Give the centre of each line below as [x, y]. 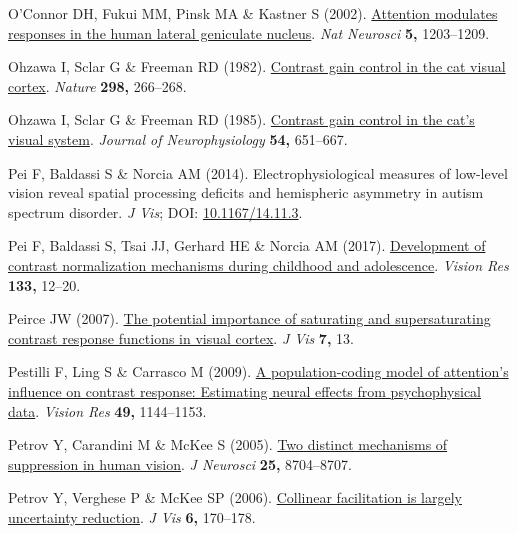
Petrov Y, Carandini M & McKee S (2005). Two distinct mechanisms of [228, 444]
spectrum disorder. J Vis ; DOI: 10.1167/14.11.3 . [155, 211]
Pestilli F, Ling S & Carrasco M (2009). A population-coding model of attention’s [258, 371]
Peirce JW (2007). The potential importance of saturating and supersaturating [249, 318]
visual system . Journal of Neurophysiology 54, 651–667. [178, 138]
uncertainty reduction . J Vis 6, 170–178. [132, 516]
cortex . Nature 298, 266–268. [97, 85]
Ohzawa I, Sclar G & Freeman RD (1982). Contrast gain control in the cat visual [257, 66]
